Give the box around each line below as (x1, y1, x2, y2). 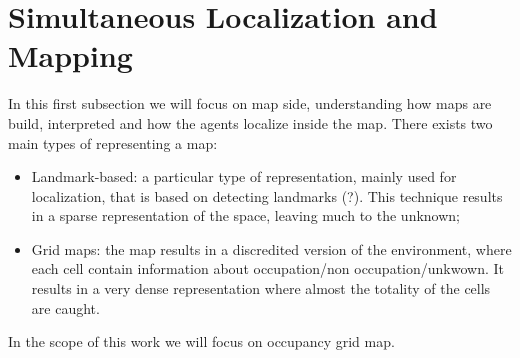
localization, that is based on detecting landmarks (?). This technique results (31, 185, 503, 206)
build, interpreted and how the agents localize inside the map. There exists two (8, 112, 493, 133)
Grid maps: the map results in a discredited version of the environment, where (31, 238, 512, 259)
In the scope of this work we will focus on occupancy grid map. (8, 331, 395, 352)
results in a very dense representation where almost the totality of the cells (31, 278, 491, 299)
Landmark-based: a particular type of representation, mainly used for (31, 166, 457, 187)
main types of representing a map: (8, 132, 218, 153)
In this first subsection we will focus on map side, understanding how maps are (8, 93, 492, 114)
